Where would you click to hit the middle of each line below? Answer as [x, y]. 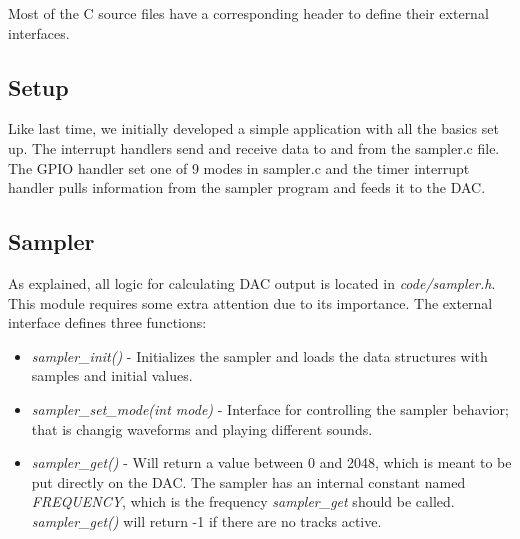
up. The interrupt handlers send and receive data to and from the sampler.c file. [254, 147]
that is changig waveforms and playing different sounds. [202, 428]
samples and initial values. [112, 375]
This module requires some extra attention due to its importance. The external [250, 302]
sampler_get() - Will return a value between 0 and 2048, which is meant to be [271, 462]
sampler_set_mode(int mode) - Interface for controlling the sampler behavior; [270, 408]
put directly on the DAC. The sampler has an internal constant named [248, 481]
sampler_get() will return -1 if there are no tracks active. [206, 520]
